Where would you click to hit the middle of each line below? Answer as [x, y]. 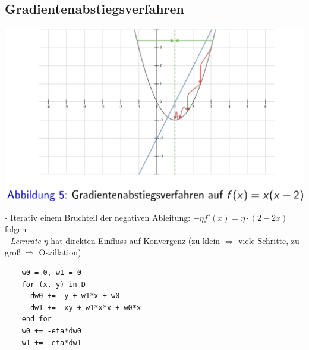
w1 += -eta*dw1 [51, 343]
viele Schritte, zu [269, 240]
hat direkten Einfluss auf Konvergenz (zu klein [135, 240]
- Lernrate [23, 240]
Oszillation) [60, 252]
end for [37, 319]
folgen [16, 229]
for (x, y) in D [54, 284]
